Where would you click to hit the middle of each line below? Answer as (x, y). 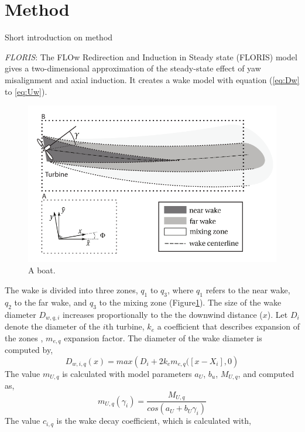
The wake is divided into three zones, (71, 290)
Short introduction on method (59, 37)
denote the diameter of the (52, 326)
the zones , (24, 337)
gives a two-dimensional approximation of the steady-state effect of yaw (133, 68)
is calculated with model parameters (127, 373)
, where (181, 290)
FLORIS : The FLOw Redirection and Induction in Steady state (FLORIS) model (151, 56)
